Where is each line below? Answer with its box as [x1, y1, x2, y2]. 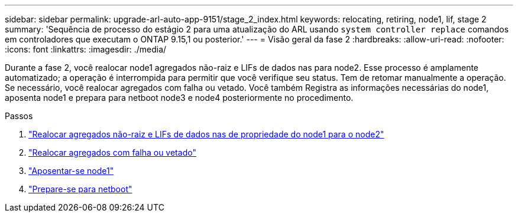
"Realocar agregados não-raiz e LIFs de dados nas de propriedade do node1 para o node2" [28, 129, 384, 139]
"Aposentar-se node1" [28, 166, 114, 176]
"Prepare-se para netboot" [28, 184, 132, 194]
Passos [5, 111, 33, 121]
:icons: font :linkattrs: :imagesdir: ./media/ [5, 44, 167, 54]
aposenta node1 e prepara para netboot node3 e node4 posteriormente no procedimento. [5, 93, 354, 103]
